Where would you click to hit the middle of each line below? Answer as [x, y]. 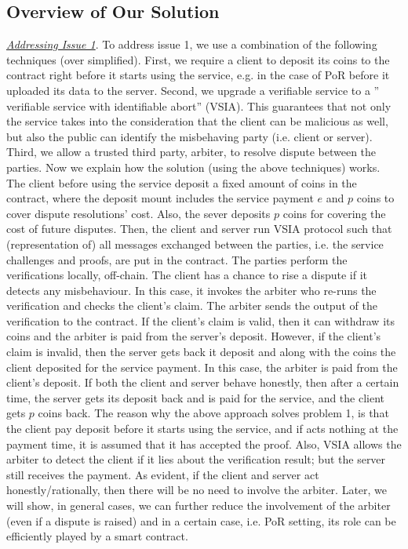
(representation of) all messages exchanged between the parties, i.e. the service [195, 244]
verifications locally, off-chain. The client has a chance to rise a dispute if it [187, 275]
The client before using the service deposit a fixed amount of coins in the [182, 182]
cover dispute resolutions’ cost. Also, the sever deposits [138, 213]
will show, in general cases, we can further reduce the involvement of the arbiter [199, 505]
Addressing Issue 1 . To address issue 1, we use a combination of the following [192, 44]
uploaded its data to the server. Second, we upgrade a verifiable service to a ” [193, 90]
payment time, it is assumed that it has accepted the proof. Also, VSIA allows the [204, 444]
